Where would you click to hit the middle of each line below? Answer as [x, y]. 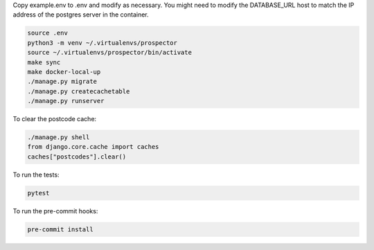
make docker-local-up [64, 72]
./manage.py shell [59, 137]
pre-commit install [60, 229]
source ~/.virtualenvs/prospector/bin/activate [109, 53]
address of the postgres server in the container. [81, 15]
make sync [44, 62]
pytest [38, 193]
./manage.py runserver [66, 101]
